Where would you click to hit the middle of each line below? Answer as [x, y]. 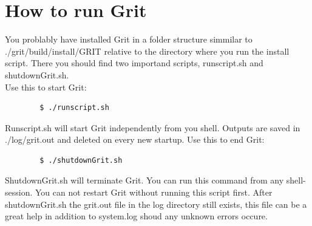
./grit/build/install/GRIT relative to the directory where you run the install [147, 51]
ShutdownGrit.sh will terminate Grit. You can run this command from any [144, 180]
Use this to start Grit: [46, 87]
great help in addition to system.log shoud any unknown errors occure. [136, 216]
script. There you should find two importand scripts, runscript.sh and [134, 63]
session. [19, 192]
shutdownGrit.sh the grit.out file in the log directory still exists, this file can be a [156, 204]
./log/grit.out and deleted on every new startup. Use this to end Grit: [135, 139]
